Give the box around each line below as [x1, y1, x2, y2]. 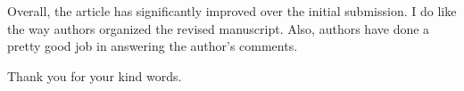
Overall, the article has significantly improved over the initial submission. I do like [7, 2, 457, 20]
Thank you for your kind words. [7, 66, 182, 85]
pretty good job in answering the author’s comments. [7, 37, 298, 55]
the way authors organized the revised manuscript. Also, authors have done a [7, 19, 430, 37]
